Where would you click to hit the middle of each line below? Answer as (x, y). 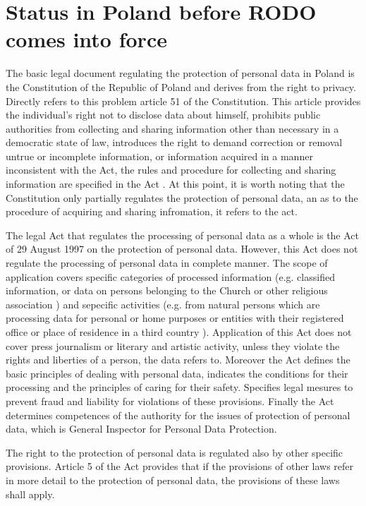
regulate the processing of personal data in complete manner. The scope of (167, 263)
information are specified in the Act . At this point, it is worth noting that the (175, 184)
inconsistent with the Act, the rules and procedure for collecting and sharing (171, 170)
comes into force (86, 39)
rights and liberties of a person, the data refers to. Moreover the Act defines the (178, 360)
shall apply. (30, 494)
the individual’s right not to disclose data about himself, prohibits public (163, 115)
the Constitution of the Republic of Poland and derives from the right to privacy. (181, 86)
